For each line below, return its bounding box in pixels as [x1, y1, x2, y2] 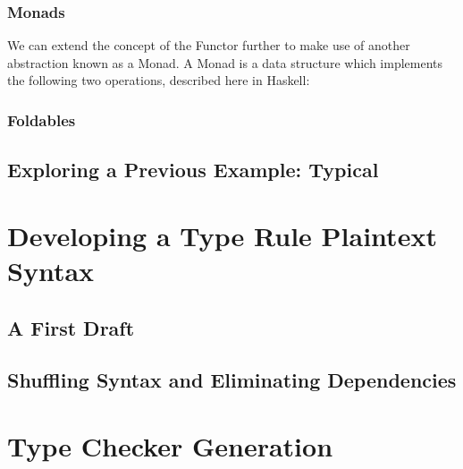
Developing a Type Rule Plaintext [7, 217, 437, 253]
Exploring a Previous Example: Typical [7, 156, 379, 183]
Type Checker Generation [7, 427, 333, 464]
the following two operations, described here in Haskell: [7, 71, 310, 90]
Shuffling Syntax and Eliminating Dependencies [7, 366, 457, 394]
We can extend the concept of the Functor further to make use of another [7, 36, 410, 55]
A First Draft [7, 313, 135, 341]
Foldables [7, 108, 76, 131]
